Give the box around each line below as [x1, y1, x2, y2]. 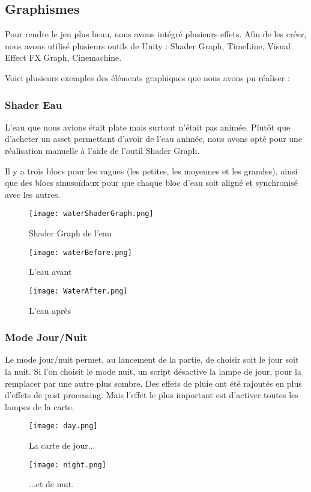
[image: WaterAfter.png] [29, 286, 128, 295]
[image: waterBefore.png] [29, 248, 132, 257]
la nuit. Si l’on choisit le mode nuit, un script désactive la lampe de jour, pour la [5, 364, 301, 377]
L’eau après [29, 304, 71, 316]
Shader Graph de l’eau [29, 227, 112, 239]
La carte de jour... [29, 438, 95, 451]
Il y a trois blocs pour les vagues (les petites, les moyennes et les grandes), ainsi [5, 164, 298, 177]
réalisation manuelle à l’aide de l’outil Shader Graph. [5, 144, 200, 156]
